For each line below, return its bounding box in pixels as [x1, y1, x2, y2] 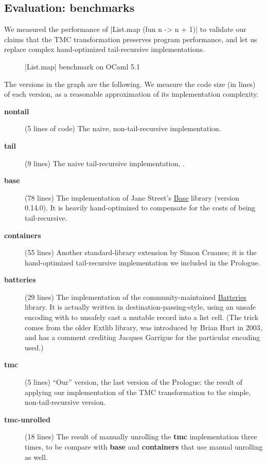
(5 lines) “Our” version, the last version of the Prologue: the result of [25, 377, 243, 387]
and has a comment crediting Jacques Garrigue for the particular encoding [25, 332, 260, 343]
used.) [25, 342, 44, 352]
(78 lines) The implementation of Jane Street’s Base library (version [25, 192, 239, 203]
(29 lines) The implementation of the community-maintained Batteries [25, 291, 246, 302]
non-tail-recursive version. [25, 397, 106, 407]
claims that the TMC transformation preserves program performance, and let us [4, 33, 257, 44]
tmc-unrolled [4, 414, 51, 424]
